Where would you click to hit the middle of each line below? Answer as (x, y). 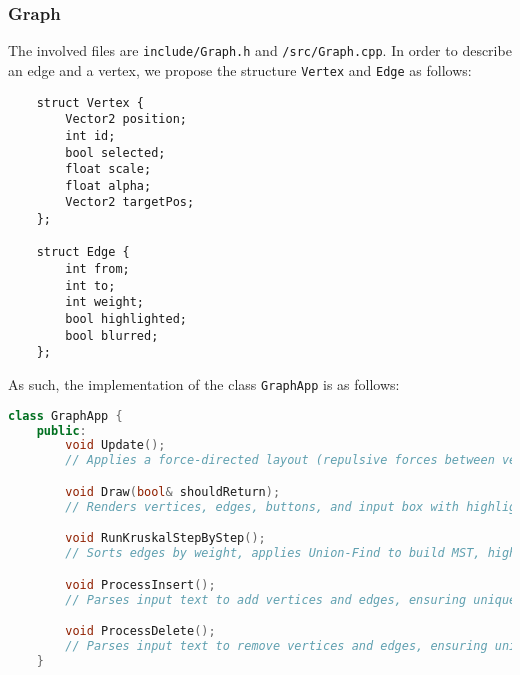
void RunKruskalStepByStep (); (165, 538)
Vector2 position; (126, 119)
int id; (90, 135)
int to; (90, 285)
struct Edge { (83, 252)
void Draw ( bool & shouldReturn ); (173, 491)
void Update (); (115, 445)
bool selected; (115, 152)
